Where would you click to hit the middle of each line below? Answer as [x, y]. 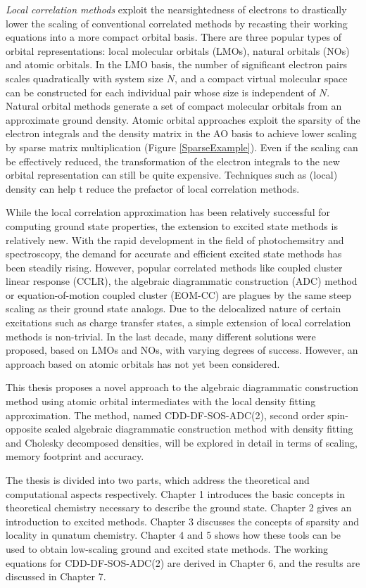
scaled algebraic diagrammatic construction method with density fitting [199, 429]
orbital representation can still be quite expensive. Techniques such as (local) [172, 175]
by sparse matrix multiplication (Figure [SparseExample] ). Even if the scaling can [182, 147]
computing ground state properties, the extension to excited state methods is [172, 225]
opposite [24, 429]
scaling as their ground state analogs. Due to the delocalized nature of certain [173, 308]
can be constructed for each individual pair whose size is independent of [161, 92]
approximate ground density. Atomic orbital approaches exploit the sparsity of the [183, 119]
